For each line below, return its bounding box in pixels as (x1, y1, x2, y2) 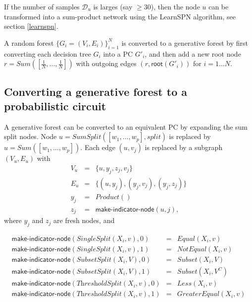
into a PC (103, 48, 133, 59)
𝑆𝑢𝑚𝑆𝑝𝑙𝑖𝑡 (72, 134, 101, 141)
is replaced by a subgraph (145, 142, 223, 152)
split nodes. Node (4, 131, 57, 142)
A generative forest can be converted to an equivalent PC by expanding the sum (4, 121, 248, 132)
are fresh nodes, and (53, 215, 115, 226)
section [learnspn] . (4, 21, 58, 31)
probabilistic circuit (4, 98, 106, 113)
